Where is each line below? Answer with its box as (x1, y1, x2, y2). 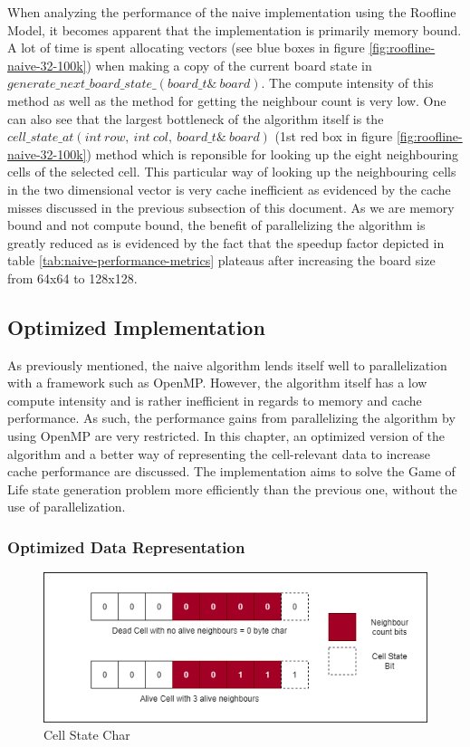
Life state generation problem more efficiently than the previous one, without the (7, 479, 457, 498)
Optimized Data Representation (7, 535, 245, 558)
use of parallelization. (7, 497, 126, 516)
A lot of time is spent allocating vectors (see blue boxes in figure (7, 38, 365, 57)
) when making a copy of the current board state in (86, 55, 372, 74)
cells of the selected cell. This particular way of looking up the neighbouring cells (7, 162, 456, 181)
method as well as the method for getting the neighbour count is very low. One (7, 91, 446, 110)
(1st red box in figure (274, 127, 393, 146)
